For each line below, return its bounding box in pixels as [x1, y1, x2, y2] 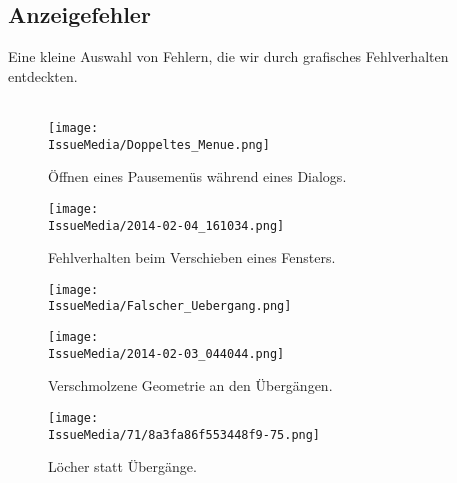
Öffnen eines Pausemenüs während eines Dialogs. [48, 166, 347, 187]
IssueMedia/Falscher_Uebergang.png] [48, 299, 292, 314]
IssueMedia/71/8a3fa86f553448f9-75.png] [48, 427, 321, 442]
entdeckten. [8, 65, 78, 86]
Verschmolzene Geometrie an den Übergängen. [48, 375, 333, 396]
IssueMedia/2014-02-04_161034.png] [48, 218, 285, 233]
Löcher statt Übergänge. [48, 456, 197, 477]
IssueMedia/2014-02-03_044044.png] [48, 346, 285, 361]
